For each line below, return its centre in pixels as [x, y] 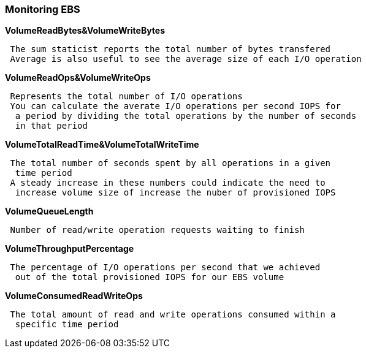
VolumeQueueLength [49, 211]
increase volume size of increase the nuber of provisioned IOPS [175, 193]
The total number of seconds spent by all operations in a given [170, 163]
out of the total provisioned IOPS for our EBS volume [150, 277]
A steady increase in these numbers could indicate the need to [168, 183]
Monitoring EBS [43, 9]
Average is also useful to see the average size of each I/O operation [186, 59]
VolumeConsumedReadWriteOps [74, 296]
